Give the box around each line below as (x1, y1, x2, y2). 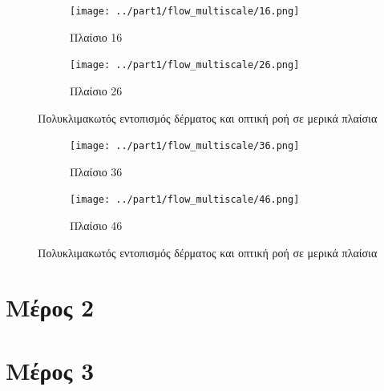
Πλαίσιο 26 (70, 82, 123, 99)
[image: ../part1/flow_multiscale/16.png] (70, 6, 300, 17)
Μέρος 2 (6, 291, 95, 324)
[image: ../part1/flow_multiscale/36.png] (70, 140, 300, 152)
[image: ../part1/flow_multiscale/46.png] (70, 194, 300, 206)
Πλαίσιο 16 (70, 28, 123, 45)
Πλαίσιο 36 (70, 163, 123, 179)
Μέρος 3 (6, 353, 95, 386)
